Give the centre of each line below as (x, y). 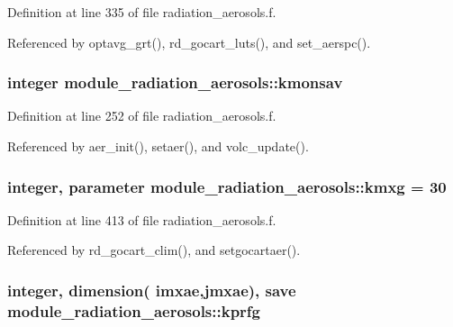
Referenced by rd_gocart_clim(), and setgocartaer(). (154, 250)
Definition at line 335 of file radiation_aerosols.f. (142, 12)
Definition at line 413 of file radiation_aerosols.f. (142, 219)
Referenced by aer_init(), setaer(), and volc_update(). (158, 146)
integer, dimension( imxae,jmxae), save (152, 290)
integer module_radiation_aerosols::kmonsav (175, 82)
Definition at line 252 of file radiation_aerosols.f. (142, 116)
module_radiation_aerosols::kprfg (134, 310)
